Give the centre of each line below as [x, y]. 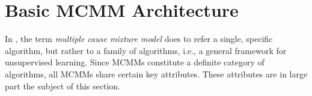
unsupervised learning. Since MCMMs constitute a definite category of [135, 62]
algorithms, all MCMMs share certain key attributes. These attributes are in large [156, 73]
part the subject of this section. [63, 85]
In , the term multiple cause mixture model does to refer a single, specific [139, 39]
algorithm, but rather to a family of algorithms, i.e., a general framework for [146, 50]
